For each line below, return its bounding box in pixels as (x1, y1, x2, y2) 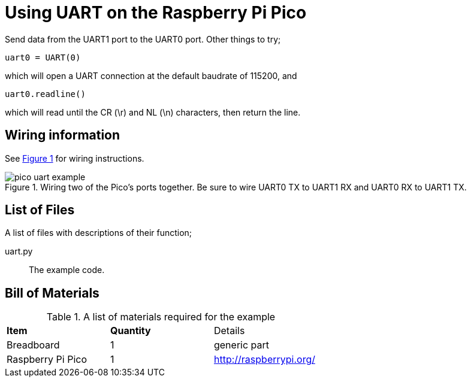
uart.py (5, 246, 33, 257)
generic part (213, 339, 270, 351)
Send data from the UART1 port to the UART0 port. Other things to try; (5, 34, 281, 44)
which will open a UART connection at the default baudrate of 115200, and (5, 70, 297, 81)
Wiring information (5, 128, 120, 143)
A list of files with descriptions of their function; (5, 228, 192, 238)
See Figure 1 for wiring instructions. (5, 153, 144, 163)
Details (213, 325, 245, 337)
